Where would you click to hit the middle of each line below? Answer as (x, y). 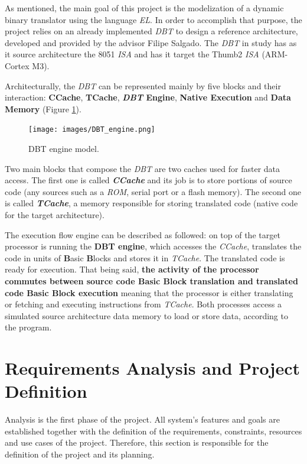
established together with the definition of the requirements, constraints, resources (153, 431)
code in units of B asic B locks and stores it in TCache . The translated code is (145, 257)
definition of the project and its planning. (80, 454)
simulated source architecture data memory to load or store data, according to (146, 315)
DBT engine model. (64, 148)
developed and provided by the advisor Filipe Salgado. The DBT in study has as (151, 42)
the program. (28, 327)
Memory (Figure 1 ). (43, 108)
